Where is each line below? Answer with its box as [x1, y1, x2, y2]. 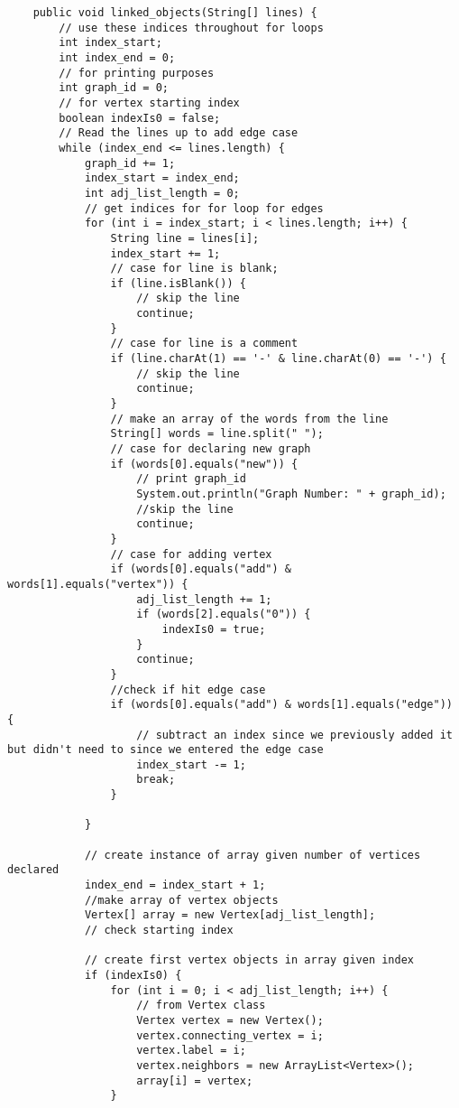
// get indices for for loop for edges [84, 201, 324, 215]
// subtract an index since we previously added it [136, 728, 453, 741]
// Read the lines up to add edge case [59, 126, 298, 140]
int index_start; [59, 36, 162, 50]
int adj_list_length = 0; [84, 186, 240, 200]
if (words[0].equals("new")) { [110, 457, 298, 470]
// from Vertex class [136, 999, 266, 1012]
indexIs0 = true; [161, 622, 266, 636]
